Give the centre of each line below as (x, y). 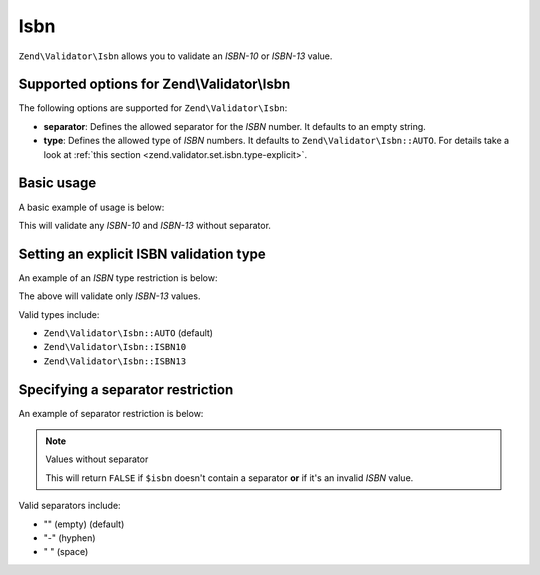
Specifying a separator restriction (126, 389)
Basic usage (57, 183)
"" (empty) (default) (84, 524)
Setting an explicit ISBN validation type (142, 253)
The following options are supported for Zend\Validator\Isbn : (153, 108)
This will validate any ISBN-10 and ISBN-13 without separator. (145, 225)
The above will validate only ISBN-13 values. (109, 296)
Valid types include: (59, 314)
